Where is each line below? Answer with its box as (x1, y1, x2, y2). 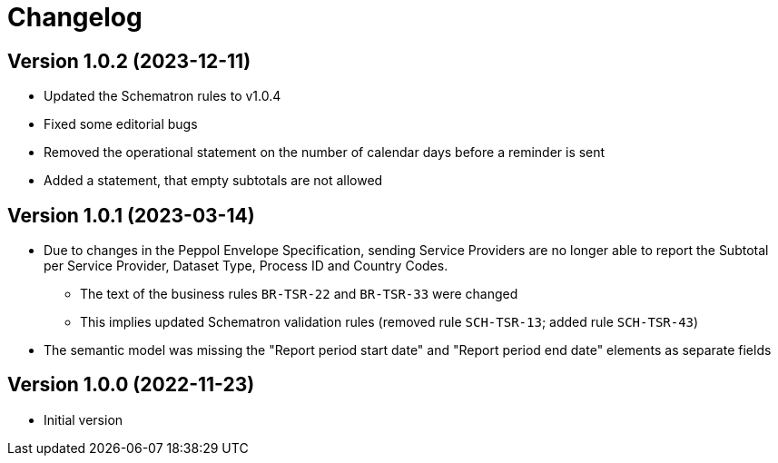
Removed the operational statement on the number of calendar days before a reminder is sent (44, 144, 606, 161)
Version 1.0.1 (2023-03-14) (7, 203, 255, 227)
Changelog (7, 2, 143, 33)
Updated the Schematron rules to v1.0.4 (44, 88, 281, 104)
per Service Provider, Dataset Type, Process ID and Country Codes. (44, 258, 448, 274)
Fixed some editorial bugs (44, 116, 198, 133)
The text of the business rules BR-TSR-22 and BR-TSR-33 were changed (80, 286, 518, 302)
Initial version (44, 411, 123, 428)
